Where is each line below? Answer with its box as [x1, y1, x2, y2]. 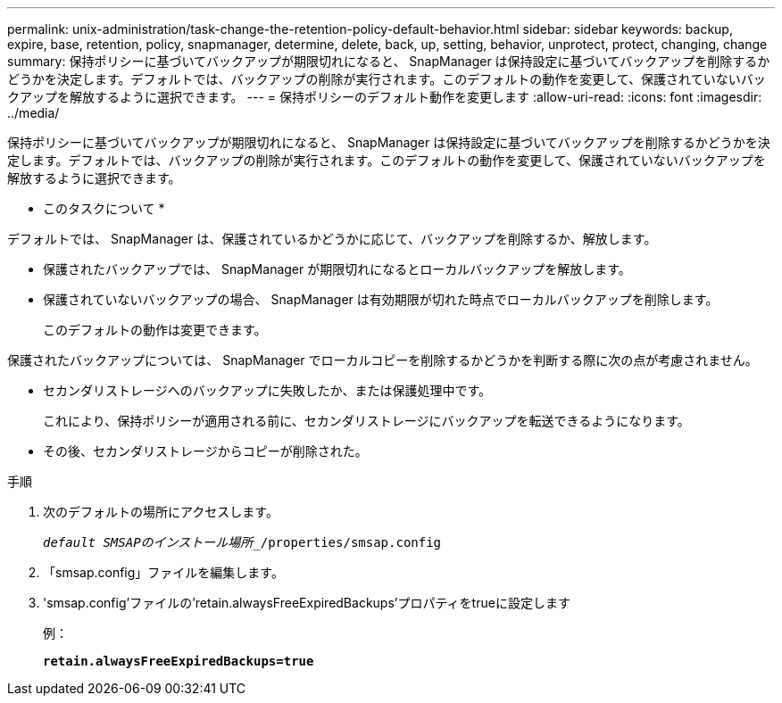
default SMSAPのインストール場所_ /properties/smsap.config [43, 535, 442, 550]
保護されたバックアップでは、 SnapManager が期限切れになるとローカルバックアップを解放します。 [43, 261, 631, 277]
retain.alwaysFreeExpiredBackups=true [43, 654, 314, 668]
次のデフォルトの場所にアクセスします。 [43, 504, 279, 519]
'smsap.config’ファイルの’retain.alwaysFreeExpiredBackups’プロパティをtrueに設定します [43, 595, 570, 610]
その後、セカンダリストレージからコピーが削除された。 [43, 443, 368, 459]
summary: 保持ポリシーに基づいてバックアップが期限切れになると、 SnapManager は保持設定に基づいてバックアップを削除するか [7, 54, 770, 69]
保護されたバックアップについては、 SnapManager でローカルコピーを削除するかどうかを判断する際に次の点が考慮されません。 [7, 352, 758, 368]
